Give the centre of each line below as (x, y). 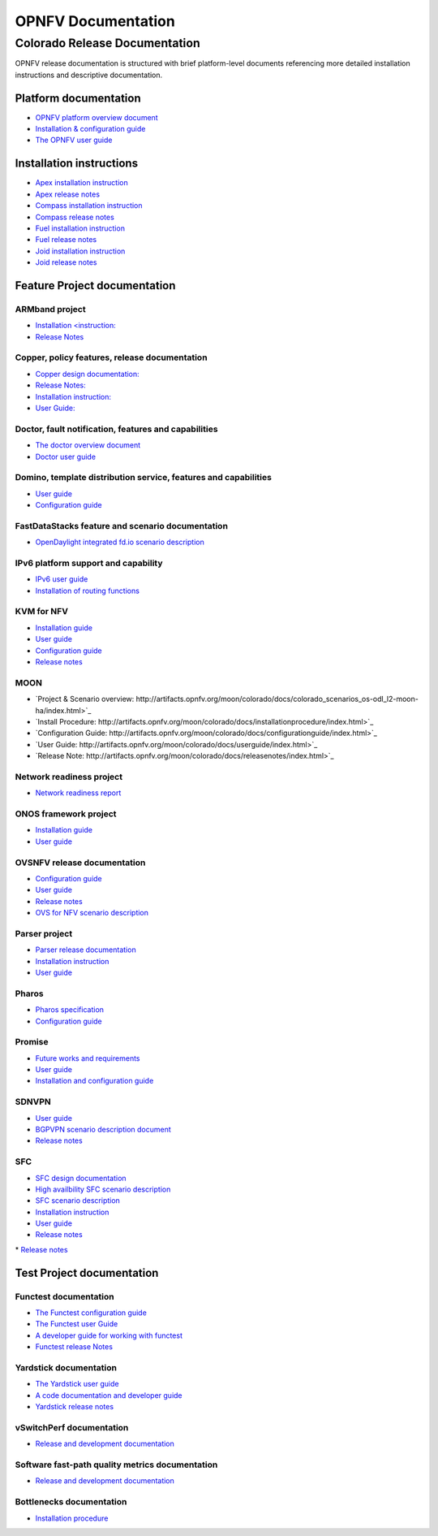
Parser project (44, 933)
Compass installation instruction (89, 206)
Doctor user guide (66, 456)
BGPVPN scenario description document (103, 1129)
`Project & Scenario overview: (85, 699)
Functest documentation (64, 1296)
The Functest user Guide (77, 1324)
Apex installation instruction (82, 183)
